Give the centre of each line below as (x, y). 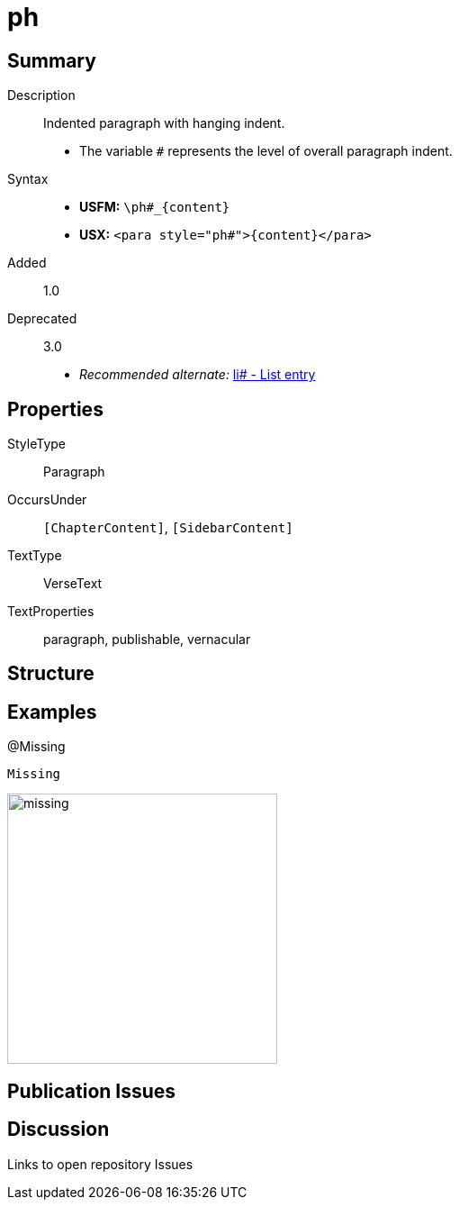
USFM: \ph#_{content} (155, 207)
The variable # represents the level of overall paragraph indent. (266, 151)
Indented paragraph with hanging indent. (164, 123)
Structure (51, 674)
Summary (52, 60)
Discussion (58, 1130)
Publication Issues (92, 1091)
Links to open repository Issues (100, 1164)
